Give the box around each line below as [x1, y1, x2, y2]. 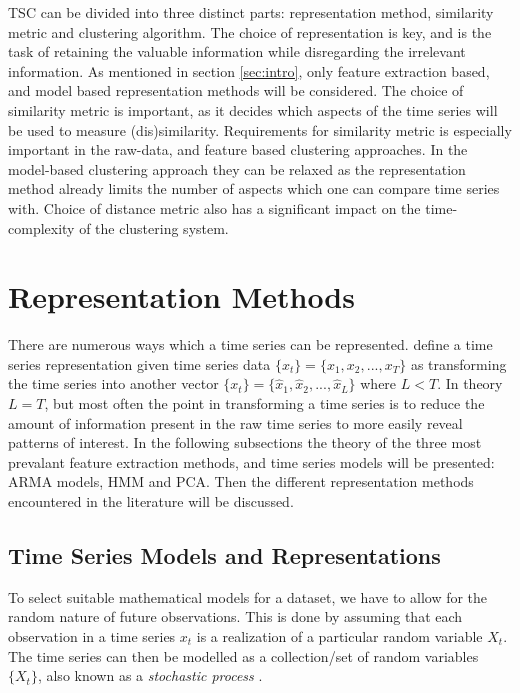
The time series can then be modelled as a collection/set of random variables [8, 645, 479, 666]
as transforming [410, 353, 507, 374]
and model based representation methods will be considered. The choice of [8, 80, 464, 101]
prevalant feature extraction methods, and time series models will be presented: [8, 451, 495, 472]
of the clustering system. [79, 217, 229, 238]
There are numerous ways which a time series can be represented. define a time [8, 334, 493, 355]
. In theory [437, 373, 503, 394]
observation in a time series [8, 625, 176, 646]
